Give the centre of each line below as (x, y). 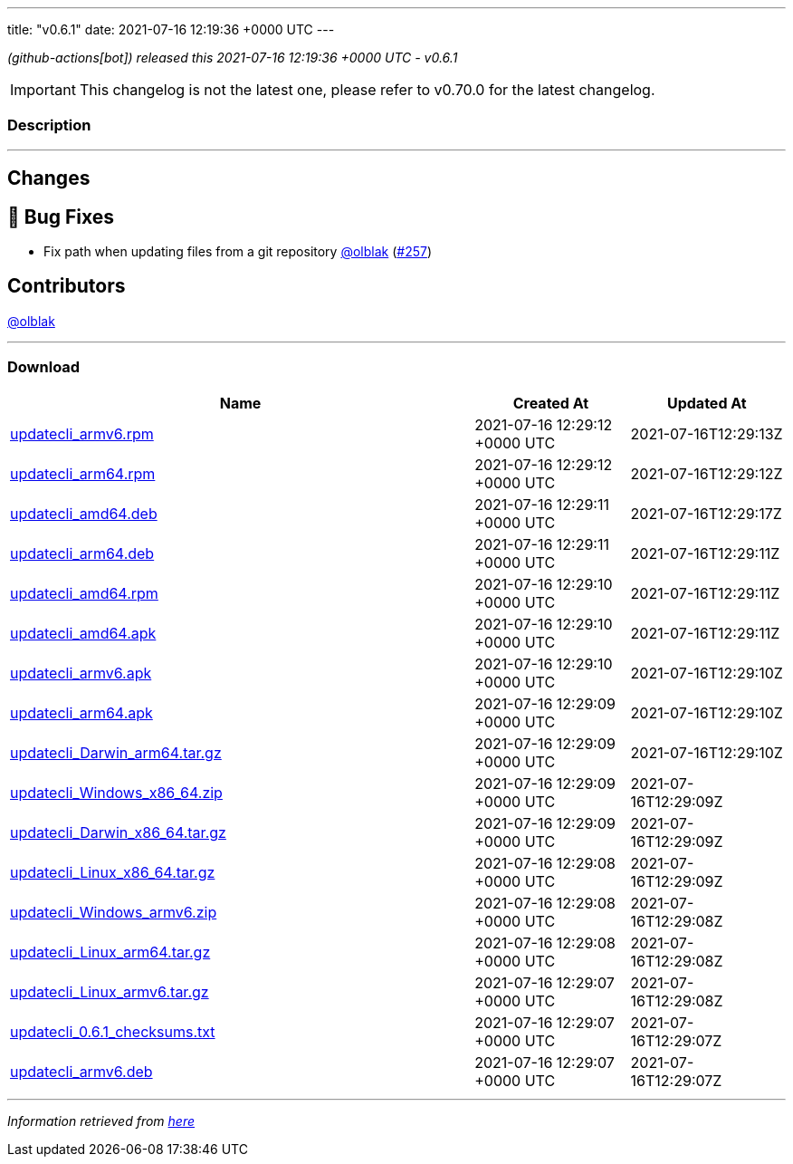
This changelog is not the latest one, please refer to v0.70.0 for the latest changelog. (367, 90)
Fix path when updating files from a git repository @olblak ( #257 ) (238, 252)
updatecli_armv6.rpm (82, 433)
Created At (551, 403)
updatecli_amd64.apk (83, 633)
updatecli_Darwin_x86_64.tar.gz (118, 832)
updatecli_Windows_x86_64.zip (116, 792)
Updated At (707, 403)
